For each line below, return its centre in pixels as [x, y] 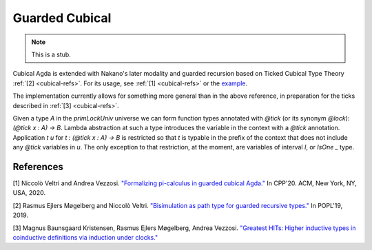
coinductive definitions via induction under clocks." [85, 237]
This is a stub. [51, 54]
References [38, 166]
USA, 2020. [29, 193]
